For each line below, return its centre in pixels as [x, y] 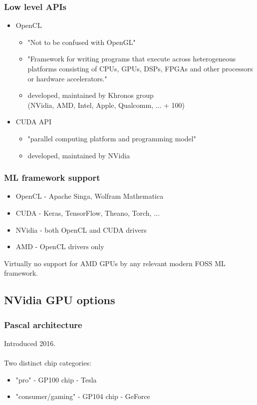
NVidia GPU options [60, 300]
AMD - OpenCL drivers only [60, 246]
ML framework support [52, 178]
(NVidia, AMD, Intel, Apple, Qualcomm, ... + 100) [106, 105]
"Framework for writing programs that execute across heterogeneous [132, 59]
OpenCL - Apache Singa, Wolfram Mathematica [90, 196]
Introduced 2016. [30, 343]
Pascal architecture [43, 324]
